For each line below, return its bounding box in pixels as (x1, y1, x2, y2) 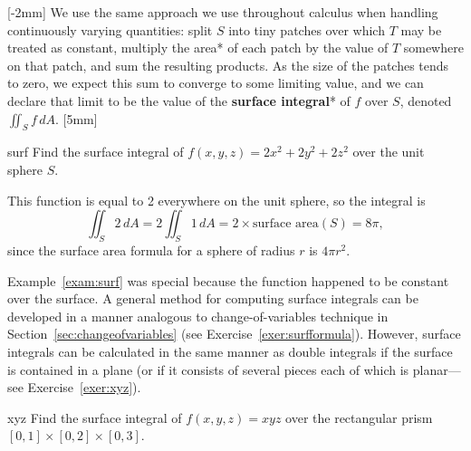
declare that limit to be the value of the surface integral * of (7, 91, 351, 110)
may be (400, 20, 442, 39)
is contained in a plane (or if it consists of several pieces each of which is (7, 360, 409, 379)
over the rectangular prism (285, 408, 433, 427)
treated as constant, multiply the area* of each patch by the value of (7, 38, 389, 57)
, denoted (399, 91, 452, 110)
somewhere (403, 38, 464, 57)
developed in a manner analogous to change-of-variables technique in (7, 306, 389, 325)
